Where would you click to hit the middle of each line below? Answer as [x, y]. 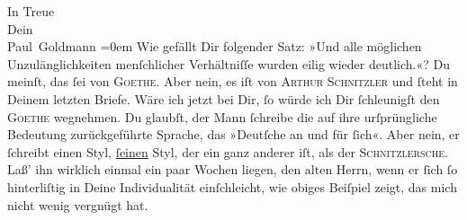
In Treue [31, 11]
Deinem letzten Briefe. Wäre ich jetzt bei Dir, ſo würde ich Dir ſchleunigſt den [224, 98]
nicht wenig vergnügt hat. [78, 204]
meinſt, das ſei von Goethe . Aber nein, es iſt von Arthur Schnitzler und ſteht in [233, 81]
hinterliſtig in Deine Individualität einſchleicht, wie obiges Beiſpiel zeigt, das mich [232, 186]
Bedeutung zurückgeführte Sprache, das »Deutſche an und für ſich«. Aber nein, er [233, 134]
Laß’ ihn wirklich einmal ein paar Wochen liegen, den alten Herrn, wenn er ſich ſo [233, 169]
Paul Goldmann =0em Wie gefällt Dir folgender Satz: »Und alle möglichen [215, 46]
